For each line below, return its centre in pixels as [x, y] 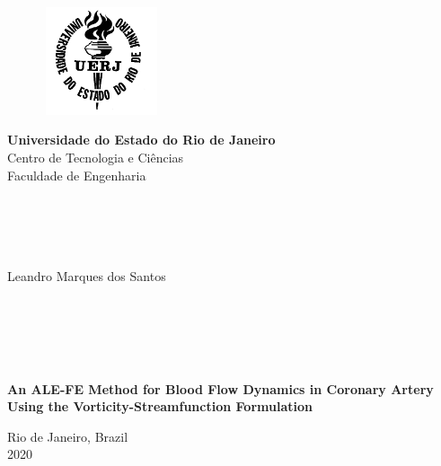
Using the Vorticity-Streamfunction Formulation [160, 406]
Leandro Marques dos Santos [87, 275]
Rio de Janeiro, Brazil [68, 436]
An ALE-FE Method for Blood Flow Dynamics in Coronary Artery [220, 388]
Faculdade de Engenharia [77, 175]
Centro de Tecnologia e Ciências [96, 157]
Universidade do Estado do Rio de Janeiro [141, 140]
